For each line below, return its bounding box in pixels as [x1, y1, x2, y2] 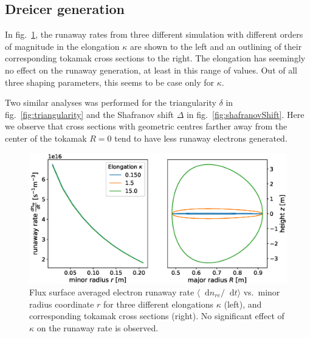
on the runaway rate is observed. [36, 321, 159, 334]
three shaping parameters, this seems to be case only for [5, 75, 214, 88]
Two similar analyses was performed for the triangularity [5, 96, 216, 109]
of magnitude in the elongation [5, 40, 120, 52]
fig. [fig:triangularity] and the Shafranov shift [5, 108, 174, 120]
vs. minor [243, 286, 280, 298]
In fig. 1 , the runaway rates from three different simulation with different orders [5, 28, 303, 41]
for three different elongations [103, 297, 214, 310]
